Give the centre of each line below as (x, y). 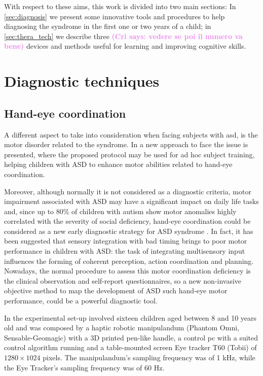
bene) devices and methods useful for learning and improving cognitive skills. (125, 46)
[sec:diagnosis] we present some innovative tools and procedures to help (115, 16)
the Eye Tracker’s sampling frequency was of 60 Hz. (84, 367)
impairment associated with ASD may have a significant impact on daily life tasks (131, 201)
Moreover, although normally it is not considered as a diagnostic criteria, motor (128, 191)
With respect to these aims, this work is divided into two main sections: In (120, 6)
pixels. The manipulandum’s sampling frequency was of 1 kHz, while (149, 357)
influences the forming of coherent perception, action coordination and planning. (129, 261)
